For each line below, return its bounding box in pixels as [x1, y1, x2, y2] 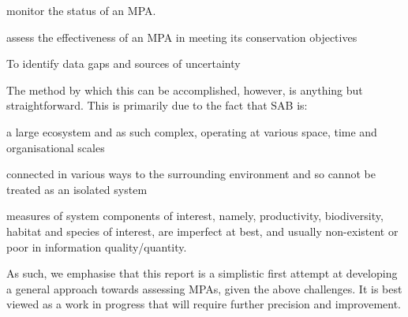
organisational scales [6, 139, 105, 155]
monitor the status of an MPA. [6, 2, 156, 18]
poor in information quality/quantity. [6, 238, 187, 255]
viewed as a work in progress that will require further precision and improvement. [6, 296, 401, 312]
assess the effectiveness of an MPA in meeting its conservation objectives [6, 28, 357, 45]
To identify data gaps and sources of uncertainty [6, 55, 241, 72]
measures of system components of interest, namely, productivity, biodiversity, [6, 207, 384, 224]
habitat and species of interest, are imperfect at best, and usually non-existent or [6, 222, 399, 239]
